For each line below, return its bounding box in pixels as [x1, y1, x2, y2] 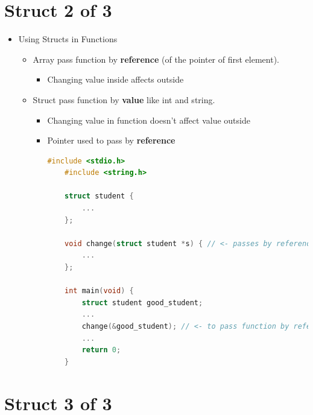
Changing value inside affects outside [47, 73, 184, 86]
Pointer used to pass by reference [47, 134, 175, 147]
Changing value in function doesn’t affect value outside [47, 113, 250, 126]
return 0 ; [81, 346, 121, 355]
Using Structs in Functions [18, 33, 118, 45]
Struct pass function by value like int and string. [33, 93, 215, 106]
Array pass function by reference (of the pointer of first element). [33, 52, 279, 65]
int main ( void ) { [65, 287, 134, 296]
